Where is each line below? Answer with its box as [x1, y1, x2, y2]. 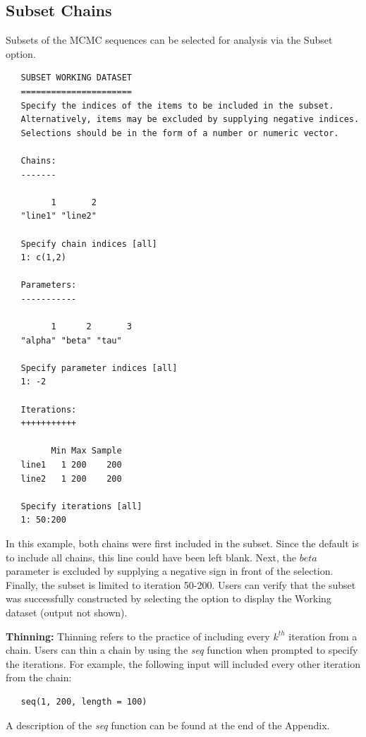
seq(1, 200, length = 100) [20, 696, 147, 707]
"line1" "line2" [20, 211, 97, 221]
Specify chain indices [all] [20, 238, 157, 249]
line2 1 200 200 [20, 473, 122, 484]
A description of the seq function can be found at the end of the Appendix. [6, 717, 330, 732]
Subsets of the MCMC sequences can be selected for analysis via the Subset [6, 32, 333, 47]
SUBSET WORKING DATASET [20, 73, 132, 83]
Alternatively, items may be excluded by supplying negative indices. [20, 114, 360, 125]
